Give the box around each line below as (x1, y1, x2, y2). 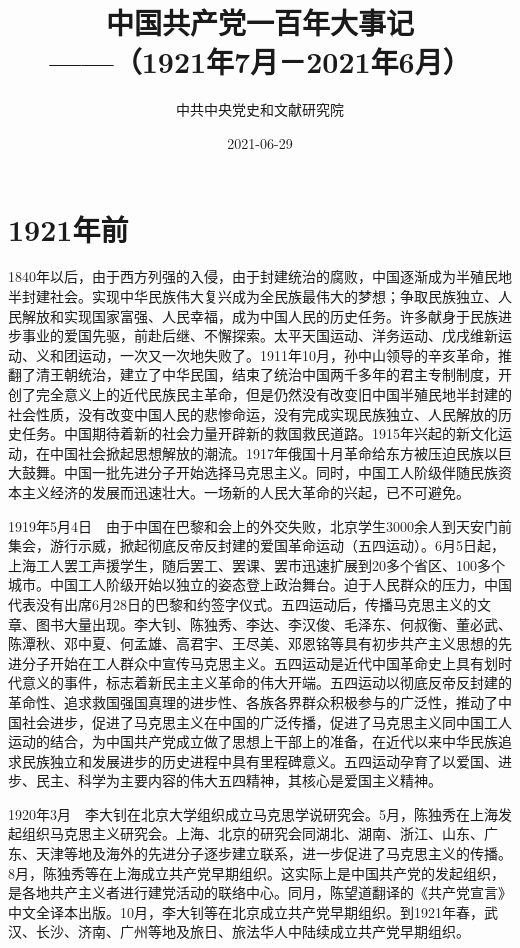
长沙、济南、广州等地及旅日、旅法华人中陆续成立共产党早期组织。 (35, 921, 470, 942)
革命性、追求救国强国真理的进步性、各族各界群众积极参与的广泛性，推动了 (8, 691, 498, 712)
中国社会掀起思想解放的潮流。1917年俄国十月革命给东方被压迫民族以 (49, 442, 498, 463)
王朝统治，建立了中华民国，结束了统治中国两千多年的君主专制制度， (49, 364, 498, 385)
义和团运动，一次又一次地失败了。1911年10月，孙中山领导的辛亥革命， (35, 344, 498, 365)
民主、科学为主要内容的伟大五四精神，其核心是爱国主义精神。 (35, 770, 442, 791)
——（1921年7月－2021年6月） (49, 41, 471, 82)
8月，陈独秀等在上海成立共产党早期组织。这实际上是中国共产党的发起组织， (8, 862, 505, 883)
